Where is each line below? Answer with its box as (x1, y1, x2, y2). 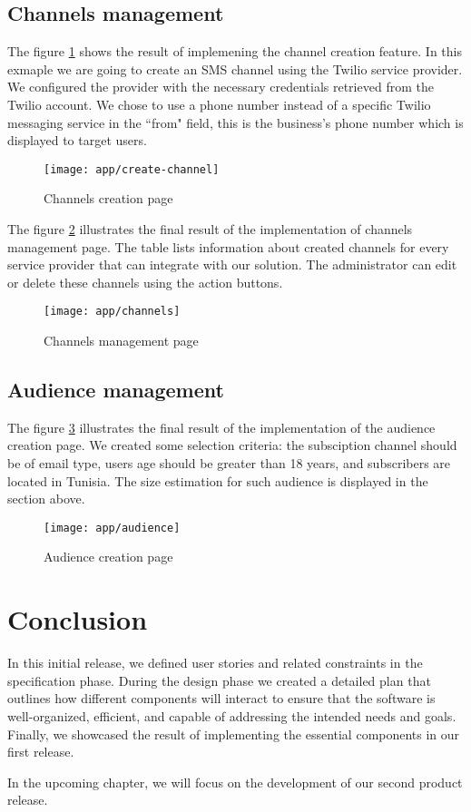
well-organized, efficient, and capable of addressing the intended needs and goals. (7, 706, 456, 725)
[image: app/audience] (44, 521, 181, 534)
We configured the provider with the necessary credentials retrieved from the (7, 77, 434, 96)
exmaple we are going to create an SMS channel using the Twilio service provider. (7, 59, 463, 78)
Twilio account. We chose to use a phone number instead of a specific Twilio (7, 94, 431, 113)
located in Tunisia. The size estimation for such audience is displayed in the (7, 471, 428, 490)
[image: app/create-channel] (44, 162, 220, 176)
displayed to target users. (7, 131, 147, 150)
